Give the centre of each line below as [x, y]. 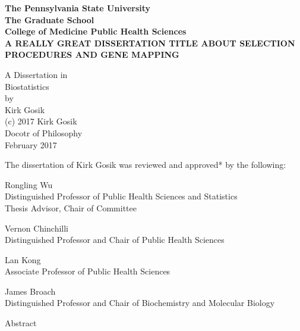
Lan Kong [23, 259]
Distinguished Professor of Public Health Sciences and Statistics [121, 196]
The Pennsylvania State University [78, 8]
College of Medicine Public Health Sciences [96, 31]
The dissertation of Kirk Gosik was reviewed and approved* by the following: [146, 165]
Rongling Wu [29, 184]
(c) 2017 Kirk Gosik [41, 121]
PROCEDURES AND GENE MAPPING [92, 54]
